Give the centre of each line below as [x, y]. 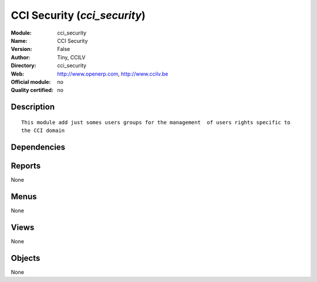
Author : [21, 57]
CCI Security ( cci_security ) [78, 15]
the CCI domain [43, 131]
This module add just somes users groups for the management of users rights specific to [156, 122]
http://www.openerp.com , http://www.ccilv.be [113, 74]
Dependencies [38, 147]
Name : [19, 40]
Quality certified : [32, 90]
